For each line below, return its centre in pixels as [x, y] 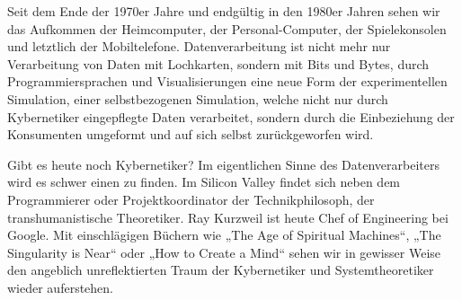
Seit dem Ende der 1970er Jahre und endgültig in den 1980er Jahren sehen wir [224, 11]
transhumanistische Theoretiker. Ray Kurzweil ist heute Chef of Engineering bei [228, 217]
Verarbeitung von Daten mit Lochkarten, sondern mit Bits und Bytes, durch [218, 63]
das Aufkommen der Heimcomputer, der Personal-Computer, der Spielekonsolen [227, 28]
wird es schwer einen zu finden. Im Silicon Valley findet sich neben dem [204, 182]
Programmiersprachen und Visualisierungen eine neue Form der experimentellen [227, 81]
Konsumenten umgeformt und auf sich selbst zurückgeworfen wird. [191, 134]
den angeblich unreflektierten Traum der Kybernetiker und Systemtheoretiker [221, 270]
